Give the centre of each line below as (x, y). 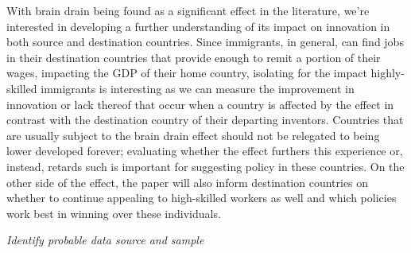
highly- (388, 73)
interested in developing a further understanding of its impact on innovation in (198, 26)
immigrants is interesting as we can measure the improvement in (198, 88)
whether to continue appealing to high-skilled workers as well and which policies (202, 198)
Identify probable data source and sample (105, 240)
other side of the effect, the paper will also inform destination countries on (188, 182)
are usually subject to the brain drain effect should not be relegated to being (193, 135)
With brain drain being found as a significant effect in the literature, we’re (188, 10)
